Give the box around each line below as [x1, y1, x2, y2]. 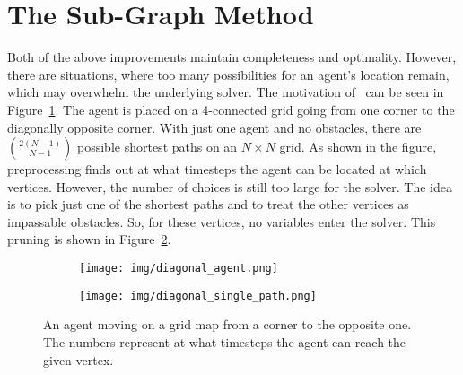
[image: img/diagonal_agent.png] [79, 262, 278, 275]
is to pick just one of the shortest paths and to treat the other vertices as [7, 195, 409, 214]
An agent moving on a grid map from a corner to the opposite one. [43, 315, 412, 334]
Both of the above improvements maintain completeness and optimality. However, [7, 48, 457, 66]
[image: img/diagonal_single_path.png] [79, 289, 317, 302]
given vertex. [43, 350, 114, 369]
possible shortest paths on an [77, 137, 238, 156]
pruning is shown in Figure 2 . [7, 230, 171, 249]
